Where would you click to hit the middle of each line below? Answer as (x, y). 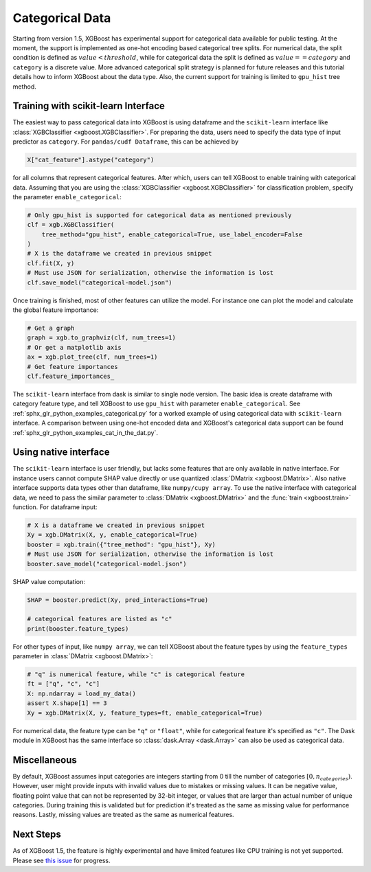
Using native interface (61, 452)
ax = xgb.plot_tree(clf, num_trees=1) (92, 357)
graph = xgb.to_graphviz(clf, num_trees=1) (102, 338)
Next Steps (37, 835)
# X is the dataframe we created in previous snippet (120, 254)
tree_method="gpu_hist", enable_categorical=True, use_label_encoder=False (172, 234)
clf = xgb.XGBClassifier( (71, 225)
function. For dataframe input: (55, 507)
